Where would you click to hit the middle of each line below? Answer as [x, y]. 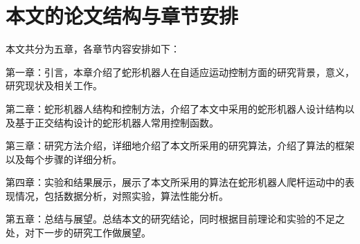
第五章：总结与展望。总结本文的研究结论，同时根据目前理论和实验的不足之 [175, 219]
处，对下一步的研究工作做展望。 [78, 233]
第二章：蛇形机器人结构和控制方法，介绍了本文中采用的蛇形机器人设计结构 [175, 108]
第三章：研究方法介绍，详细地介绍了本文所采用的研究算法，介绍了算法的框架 [180, 146]
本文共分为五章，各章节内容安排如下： [93, 49]
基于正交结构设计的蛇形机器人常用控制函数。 [117, 122]
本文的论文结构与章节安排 [122, 16]
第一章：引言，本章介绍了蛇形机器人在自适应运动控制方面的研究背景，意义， [180, 72]
